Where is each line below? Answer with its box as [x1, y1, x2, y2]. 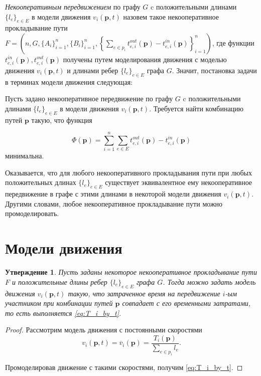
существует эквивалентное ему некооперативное [105, 177, 252, 187]
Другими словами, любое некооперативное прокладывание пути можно [5, 198, 223, 209]
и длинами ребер [67, 65, 118, 75]
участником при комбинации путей [5, 298, 113, 308]
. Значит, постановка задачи [172, 65, 257, 75]
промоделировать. [5, 208, 59, 219]
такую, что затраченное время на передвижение [68, 288, 220, 298]
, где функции [212, 37, 254, 48]
